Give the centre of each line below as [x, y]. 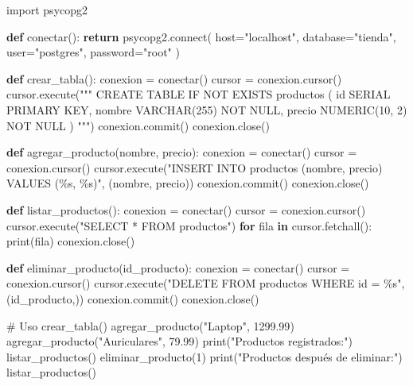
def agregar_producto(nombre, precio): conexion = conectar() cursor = [182, 152]
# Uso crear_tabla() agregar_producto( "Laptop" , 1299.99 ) [150, 325]
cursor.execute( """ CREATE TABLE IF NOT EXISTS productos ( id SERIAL [199, 94]
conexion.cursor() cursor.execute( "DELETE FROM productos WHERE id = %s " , [206, 283]
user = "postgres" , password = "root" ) [93, 52]
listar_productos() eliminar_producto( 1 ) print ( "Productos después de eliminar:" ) [205, 356]
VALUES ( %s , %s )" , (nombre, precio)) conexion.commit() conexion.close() [188, 183]
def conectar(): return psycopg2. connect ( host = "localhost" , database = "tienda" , [201, 36]
